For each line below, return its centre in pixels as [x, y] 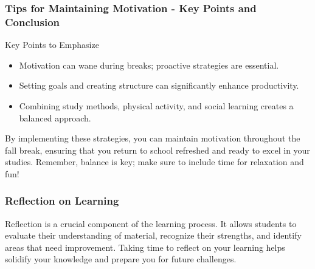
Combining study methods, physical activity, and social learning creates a [156, 105]
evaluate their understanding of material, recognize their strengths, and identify [153, 235]
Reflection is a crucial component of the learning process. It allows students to [151, 223]
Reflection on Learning [62, 201]
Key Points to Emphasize [52, 45]
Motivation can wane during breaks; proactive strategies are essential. [149, 65]
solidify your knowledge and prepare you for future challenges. [121, 259]
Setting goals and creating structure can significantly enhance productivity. [159, 85]
